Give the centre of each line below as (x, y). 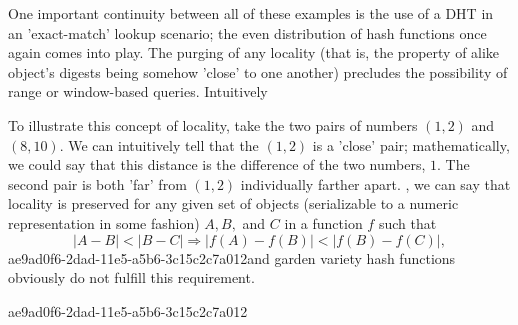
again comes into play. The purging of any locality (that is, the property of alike (254, 52)
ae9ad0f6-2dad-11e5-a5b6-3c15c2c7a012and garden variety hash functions (232, 257)
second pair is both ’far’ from (97, 183)
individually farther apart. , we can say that (375, 183)
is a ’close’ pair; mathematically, (411, 144)
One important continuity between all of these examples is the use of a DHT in (251, 13)
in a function (323, 222)
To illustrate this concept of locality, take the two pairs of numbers (213, 124)
